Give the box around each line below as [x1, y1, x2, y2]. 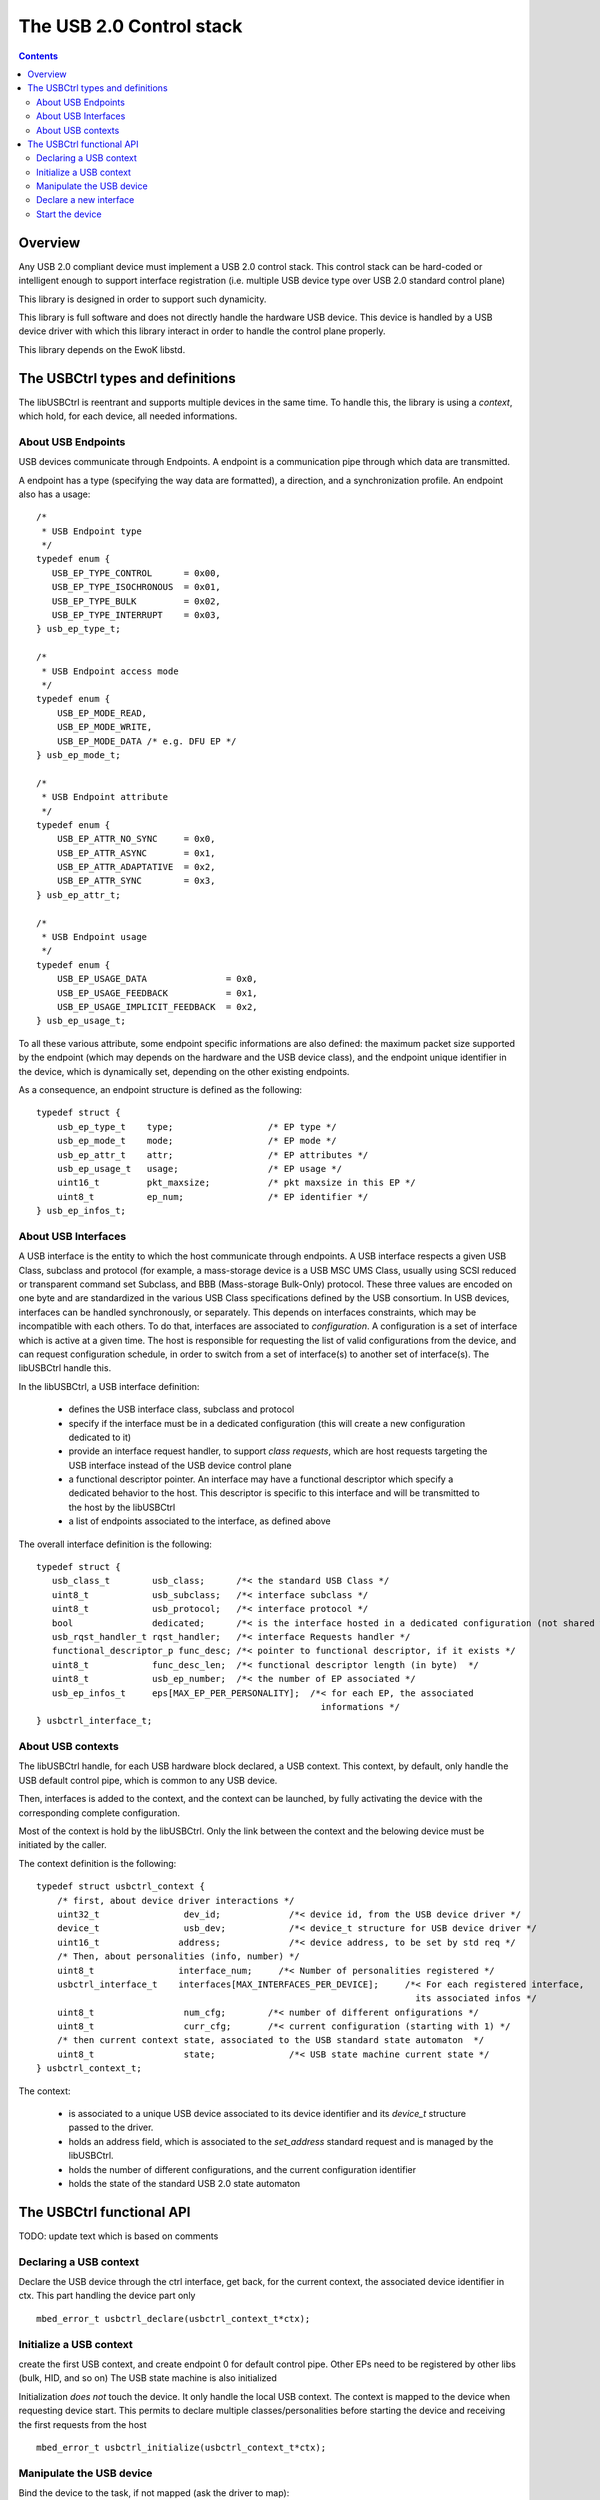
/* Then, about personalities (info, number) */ [56, 1951, 300, 1962]
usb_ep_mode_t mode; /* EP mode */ [56, 1135, 337, 1147]
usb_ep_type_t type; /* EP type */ [56, 1121, 337, 1132]
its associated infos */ [415, 1993, 537, 2004]
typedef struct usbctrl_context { [36, 1881, 205, 1892]
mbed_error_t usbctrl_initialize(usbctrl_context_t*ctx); [36, 2441, 327, 2453]
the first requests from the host [18, 2418, 147, 2430]
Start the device [36, 208, 102, 220]
